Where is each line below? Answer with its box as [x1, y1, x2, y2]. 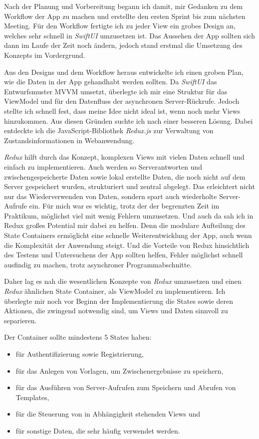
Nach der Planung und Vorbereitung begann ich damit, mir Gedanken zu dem [4, 1, 243, 11]
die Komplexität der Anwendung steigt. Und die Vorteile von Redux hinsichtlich [4, 239, 250, 250]
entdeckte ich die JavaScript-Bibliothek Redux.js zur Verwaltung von [4, 125, 214, 136]
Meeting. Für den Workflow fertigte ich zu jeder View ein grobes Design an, [4, 20, 236, 31]
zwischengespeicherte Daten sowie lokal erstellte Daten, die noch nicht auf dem [4, 171, 246, 182]
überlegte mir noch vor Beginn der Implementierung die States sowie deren [4, 295, 234, 306]
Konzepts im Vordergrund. [4, 49, 85, 60]
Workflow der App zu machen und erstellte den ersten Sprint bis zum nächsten [4, 10, 246, 21]
